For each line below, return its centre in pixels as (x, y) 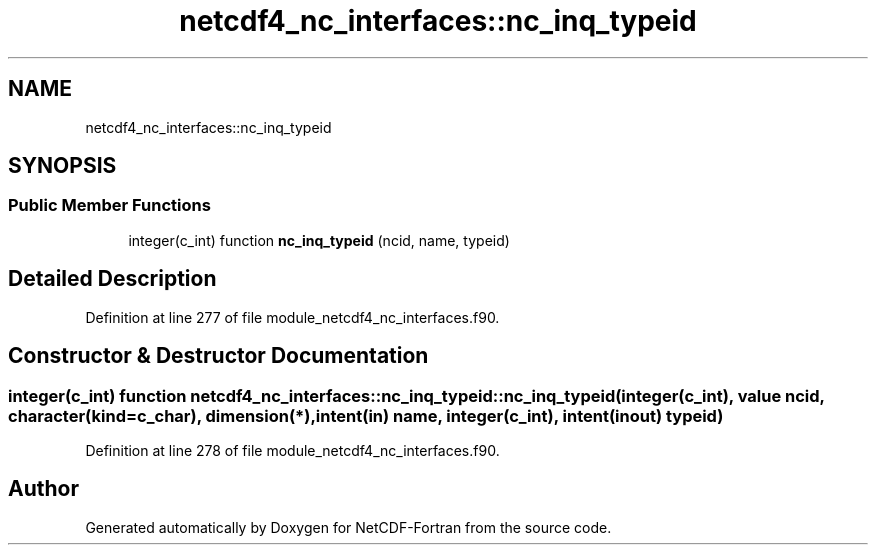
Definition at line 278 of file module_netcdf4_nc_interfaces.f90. (292, 450)
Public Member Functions (109, 205)
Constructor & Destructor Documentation (218, 356)
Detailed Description (112, 279)
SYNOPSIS (62, 166)
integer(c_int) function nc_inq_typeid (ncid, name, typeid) (319, 240)
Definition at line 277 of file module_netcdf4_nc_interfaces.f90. (292, 317)
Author (43, 489)
